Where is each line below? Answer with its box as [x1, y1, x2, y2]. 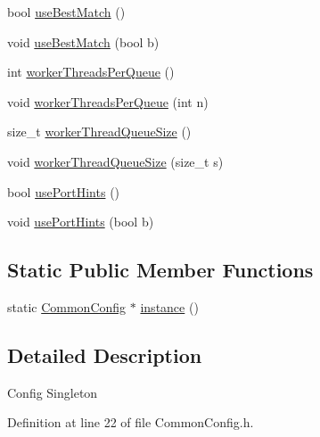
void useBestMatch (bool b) [7, 32, 160, 51]
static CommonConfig [7, 297, 127, 316]
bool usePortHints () [7, 182, 120, 201]
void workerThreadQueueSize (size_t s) [7, 152, 224, 170]
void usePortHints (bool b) [7, 212, 154, 231]
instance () [140, 297, 199, 316]
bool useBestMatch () [7, 3, 126, 21]
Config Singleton [7, 383, 98, 401]
